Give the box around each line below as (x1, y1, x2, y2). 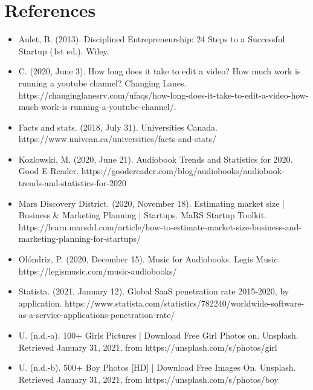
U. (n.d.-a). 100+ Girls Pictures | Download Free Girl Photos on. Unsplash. (18, 329, 298, 341)
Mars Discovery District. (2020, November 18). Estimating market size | (18, 197, 285, 209)
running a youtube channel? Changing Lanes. (18, 76, 187, 89)
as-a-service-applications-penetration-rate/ (18, 308, 175, 321)
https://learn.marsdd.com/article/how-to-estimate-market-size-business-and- (18, 220, 302, 233)
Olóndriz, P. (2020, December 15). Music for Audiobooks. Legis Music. (18, 253, 280, 265)
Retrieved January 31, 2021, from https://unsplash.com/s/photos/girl (18, 340, 277, 353)
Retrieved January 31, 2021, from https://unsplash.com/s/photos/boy (18, 372, 279, 385)
